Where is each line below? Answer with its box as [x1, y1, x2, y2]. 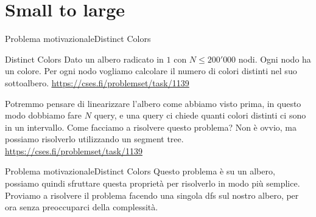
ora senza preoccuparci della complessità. [5, 201, 158, 213]
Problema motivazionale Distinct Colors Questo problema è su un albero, [5, 165, 275, 177]
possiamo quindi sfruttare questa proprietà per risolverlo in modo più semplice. [5, 177, 300, 190]
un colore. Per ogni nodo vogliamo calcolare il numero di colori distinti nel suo [5, 64, 297, 77]
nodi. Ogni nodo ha [238, 52, 311, 65]
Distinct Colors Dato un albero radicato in [5, 52, 164, 65]
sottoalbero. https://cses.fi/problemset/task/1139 [5, 76, 189, 89]
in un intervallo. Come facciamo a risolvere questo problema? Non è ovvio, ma [5, 120, 297, 133]
